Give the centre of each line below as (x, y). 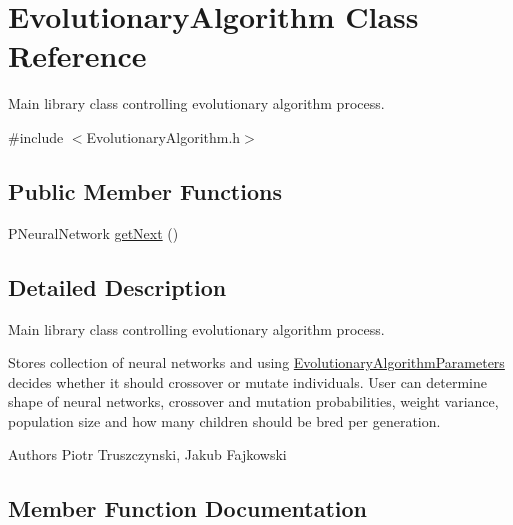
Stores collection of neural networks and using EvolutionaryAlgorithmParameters (256, 362)
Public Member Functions (145, 190)
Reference (77, 55)
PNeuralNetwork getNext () (93, 232)
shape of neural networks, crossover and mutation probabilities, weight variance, (253, 401)
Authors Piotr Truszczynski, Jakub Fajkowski (147, 454)
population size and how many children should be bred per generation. (224, 420)
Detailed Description (117, 286)
